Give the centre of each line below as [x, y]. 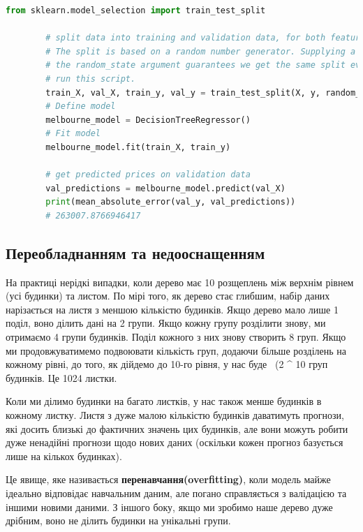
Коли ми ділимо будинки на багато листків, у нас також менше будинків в [164, 401]
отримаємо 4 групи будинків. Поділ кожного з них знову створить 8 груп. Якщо [176, 337]
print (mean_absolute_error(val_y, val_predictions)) [171, 202]
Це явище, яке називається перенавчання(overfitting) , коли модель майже [168, 479]
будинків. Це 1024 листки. [61, 377]
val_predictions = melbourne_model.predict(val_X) [165, 188]
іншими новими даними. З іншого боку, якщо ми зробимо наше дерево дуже [169, 507]
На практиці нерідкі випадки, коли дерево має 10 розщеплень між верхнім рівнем [180, 282]
